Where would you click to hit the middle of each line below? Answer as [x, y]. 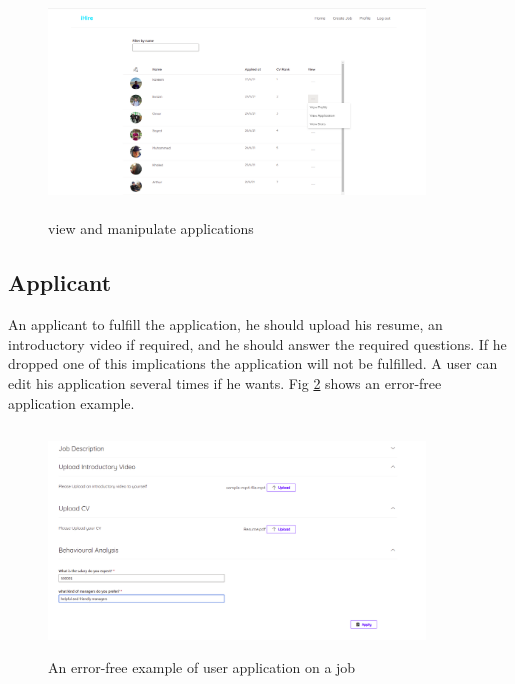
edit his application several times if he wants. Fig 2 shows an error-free [225, 382]
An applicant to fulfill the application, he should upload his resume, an [225, 324]
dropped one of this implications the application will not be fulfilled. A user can [253, 363]
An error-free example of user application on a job [202, 667]
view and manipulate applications [151, 228]
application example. [71, 402]
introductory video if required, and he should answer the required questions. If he [257, 343]
